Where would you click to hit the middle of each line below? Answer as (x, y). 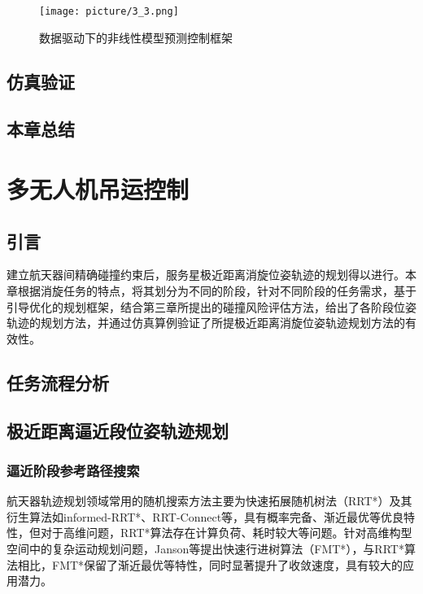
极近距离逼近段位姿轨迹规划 (118, 430)
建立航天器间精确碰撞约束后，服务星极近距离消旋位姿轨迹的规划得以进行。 (206, 275)
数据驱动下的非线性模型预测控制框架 (136, 37)
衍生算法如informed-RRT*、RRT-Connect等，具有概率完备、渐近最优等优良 (205, 516)
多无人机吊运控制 (98, 189)
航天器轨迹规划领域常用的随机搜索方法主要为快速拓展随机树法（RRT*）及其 (209, 501)
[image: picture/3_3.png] (109, 11)
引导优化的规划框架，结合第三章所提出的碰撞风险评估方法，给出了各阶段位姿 (211, 306)
